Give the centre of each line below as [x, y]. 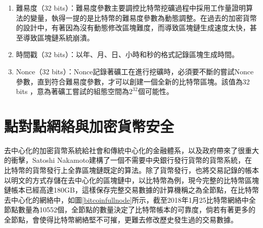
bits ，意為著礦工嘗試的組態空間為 [73, 91]
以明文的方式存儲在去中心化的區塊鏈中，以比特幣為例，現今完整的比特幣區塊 [131, 180]
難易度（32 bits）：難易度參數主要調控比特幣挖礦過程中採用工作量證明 [131, 8]
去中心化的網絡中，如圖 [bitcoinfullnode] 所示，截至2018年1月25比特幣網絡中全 [130, 199]
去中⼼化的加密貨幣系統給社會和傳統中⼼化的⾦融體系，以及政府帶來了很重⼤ [131, 150]
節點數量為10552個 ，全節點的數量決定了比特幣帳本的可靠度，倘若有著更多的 [130, 210]
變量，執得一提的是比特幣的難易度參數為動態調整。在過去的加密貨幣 [143, 17]
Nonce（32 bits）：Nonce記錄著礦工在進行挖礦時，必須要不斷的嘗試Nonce [135, 71]
